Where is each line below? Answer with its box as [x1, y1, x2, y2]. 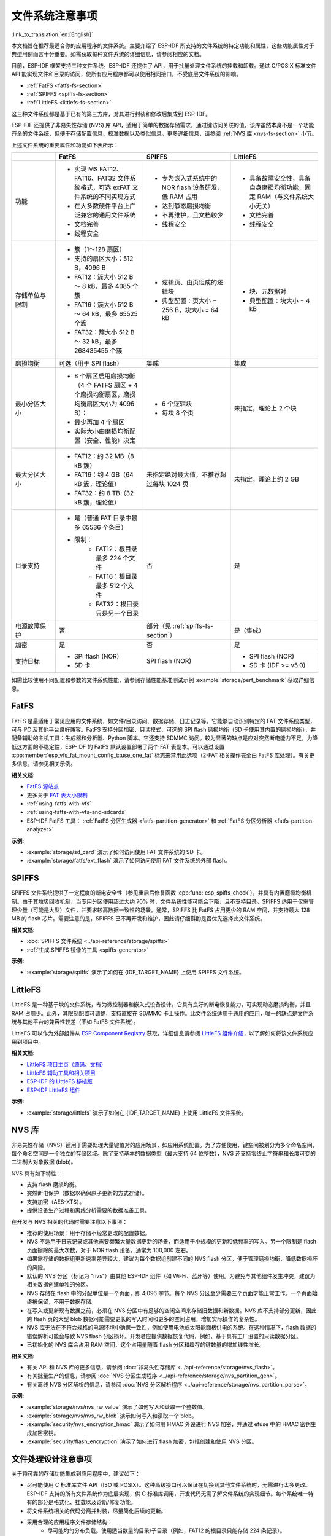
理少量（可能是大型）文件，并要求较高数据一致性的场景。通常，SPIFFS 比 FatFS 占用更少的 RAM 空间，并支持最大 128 [11, 906, 310, 914]
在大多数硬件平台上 [74, 202, 130, 210]
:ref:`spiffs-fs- [172, 622, 214, 630]
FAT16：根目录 [95, 572, 138, 581]
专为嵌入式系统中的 [161, 174, 218, 182]
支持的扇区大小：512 [74, 254, 134, 263]
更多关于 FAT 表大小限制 [26, 791, 88, 799]
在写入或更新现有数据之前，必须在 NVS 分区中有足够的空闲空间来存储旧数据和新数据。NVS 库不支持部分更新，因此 [26, 1306, 317, 1314]
